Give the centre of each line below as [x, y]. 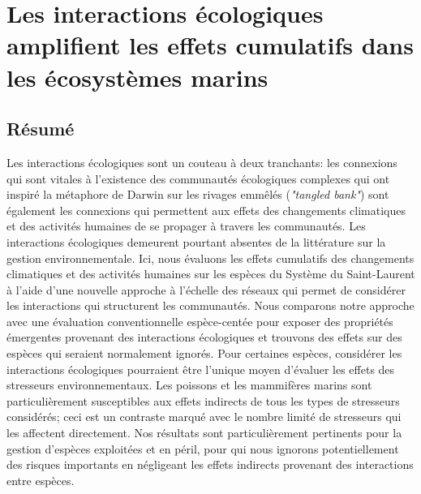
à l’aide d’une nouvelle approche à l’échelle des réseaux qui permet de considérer [206, 289]
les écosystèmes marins [137, 77]
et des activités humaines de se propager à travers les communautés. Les [186, 226]
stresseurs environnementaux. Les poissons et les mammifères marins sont [189, 385]
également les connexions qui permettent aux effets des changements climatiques [206, 210]
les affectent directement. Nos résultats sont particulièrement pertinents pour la [204, 433]
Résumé [41, 129]
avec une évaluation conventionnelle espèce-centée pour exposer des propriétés [200, 321]
